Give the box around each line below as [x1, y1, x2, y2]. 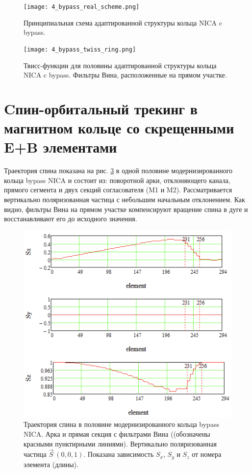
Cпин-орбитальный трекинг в [4, 98, 198, 118]
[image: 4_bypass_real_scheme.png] [24, 3, 140, 10]
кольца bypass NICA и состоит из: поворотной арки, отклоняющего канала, [4, 175, 230, 185]
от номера [192, 449, 222, 459]
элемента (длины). [24, 459, 78, 469]
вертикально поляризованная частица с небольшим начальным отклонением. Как [4, 194, 245, 204]
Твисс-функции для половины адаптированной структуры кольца [24, 60, 217, 70]
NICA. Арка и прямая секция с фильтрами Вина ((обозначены [24, 428, 210, 439]
